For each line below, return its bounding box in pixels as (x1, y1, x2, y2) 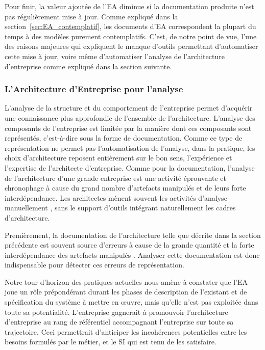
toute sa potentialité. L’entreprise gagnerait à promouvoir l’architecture (5, 306, 228, 317)
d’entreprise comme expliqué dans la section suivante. (5, 61, 172, 71)
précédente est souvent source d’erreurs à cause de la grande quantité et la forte (5, 239, 254, 250)
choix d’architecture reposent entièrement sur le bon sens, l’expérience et (5, 152, 232, 163)
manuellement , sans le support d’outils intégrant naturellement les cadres (5, 202, 236, 213)
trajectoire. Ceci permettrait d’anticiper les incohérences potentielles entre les (5, 326, 247, 337)
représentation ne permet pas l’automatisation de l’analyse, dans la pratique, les (5, 142, 255, 153)
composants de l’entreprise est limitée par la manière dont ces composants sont (5, 122, 252, 133)
